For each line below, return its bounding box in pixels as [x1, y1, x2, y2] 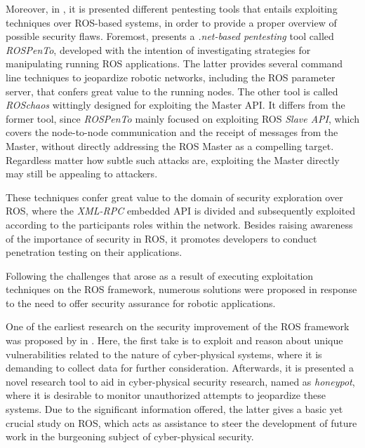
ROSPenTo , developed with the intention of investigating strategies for [6, 42, 311, 57]
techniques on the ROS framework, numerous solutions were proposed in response [6, 282, 357, 297]
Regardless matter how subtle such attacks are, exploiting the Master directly [6, 152, 340, 167]
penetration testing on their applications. [6, 245, 182, 259]
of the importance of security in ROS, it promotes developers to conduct [6, 231, 317, 245]
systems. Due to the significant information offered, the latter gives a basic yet [6, 402, 343, 416]
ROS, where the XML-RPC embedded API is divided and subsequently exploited [6, 203, 356, 218]
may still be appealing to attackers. [6, 166, 158, 181]
